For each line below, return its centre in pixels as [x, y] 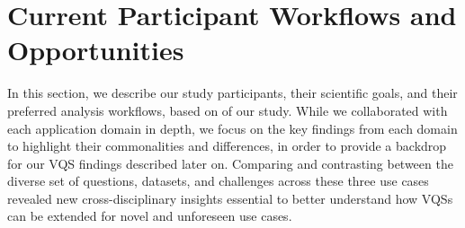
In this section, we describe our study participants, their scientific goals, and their [232, 93]
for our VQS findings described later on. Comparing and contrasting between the [230, 163]
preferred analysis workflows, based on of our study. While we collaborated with [228, 110]
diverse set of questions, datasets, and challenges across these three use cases [218, 181]
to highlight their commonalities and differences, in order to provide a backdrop [227, 146]
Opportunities [96, 50]
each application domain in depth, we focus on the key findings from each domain [232, 128]
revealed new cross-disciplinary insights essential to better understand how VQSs [230, 198]
